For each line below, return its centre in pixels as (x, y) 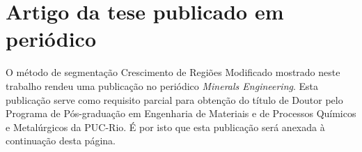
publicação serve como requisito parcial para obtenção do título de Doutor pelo (174, 99)
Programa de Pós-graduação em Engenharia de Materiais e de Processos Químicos (181, 113)
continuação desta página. (61, 140)
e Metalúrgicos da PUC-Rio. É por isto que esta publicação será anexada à (165, 127)
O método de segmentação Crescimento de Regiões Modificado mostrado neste (173, 72)
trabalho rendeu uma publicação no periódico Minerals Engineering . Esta (162, 85)
